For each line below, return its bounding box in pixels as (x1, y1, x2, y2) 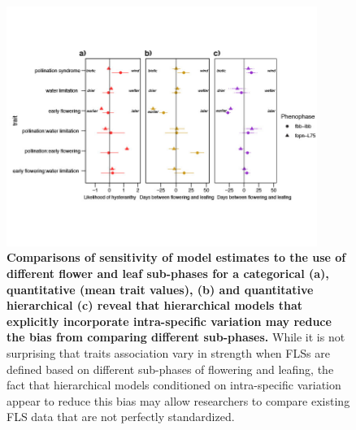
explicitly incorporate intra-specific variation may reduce (7, 312, 332, 329)
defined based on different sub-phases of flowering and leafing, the (7, 360, 334, 377)
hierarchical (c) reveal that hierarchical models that (7, 297, 303, 314)
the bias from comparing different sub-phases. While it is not (7, 328, 345, 345)
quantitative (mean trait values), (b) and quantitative (7, 280, 314, 298)
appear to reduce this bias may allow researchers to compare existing (7, 392, 350, 409)
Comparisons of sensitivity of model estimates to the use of (7, 249, 346, 266)
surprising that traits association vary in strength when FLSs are (7, 345, 330, 362)
